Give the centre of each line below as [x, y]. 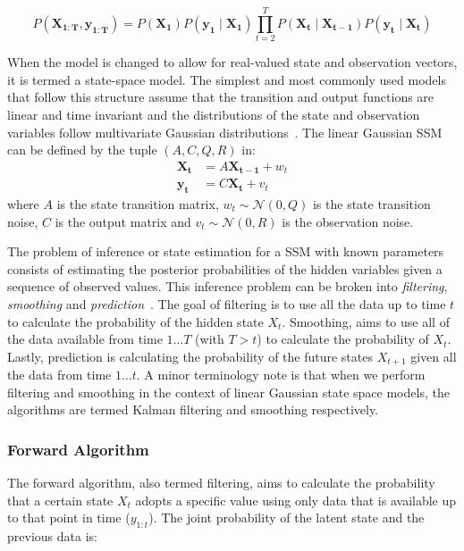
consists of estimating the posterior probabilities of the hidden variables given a [225, 268]
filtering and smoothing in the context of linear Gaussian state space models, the [228, 392]
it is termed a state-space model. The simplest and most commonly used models [227, 79]
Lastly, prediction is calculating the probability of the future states [190, 356]
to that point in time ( [69, 518]
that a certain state [60, 500]
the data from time [59, 375]
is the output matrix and [123, 221]
